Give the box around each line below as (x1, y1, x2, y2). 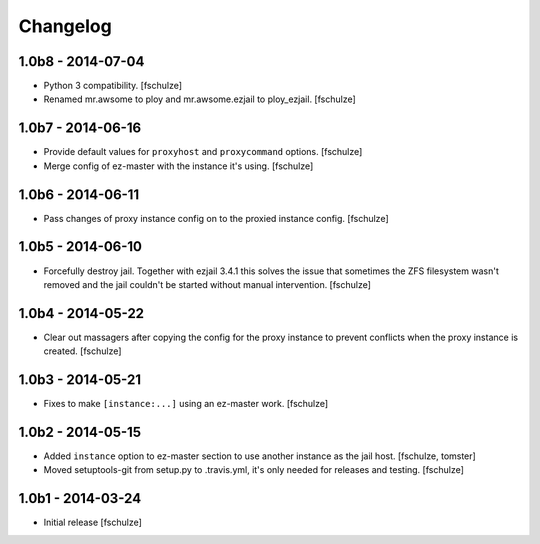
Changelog (18, 15, 112, 37)
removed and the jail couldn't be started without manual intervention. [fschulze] (43, 278, 372, 290)
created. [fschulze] (43, 345, 122, 357)
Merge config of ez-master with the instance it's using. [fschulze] (43, 160, 314, 172)
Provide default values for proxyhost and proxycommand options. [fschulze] (43, 146, 363, 158)
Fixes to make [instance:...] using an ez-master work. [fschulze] (43, 398, 329, 410)
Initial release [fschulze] (43, 516, 142, 529)
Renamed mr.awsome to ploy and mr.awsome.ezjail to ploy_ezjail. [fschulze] (43, 93, 357, 105)
